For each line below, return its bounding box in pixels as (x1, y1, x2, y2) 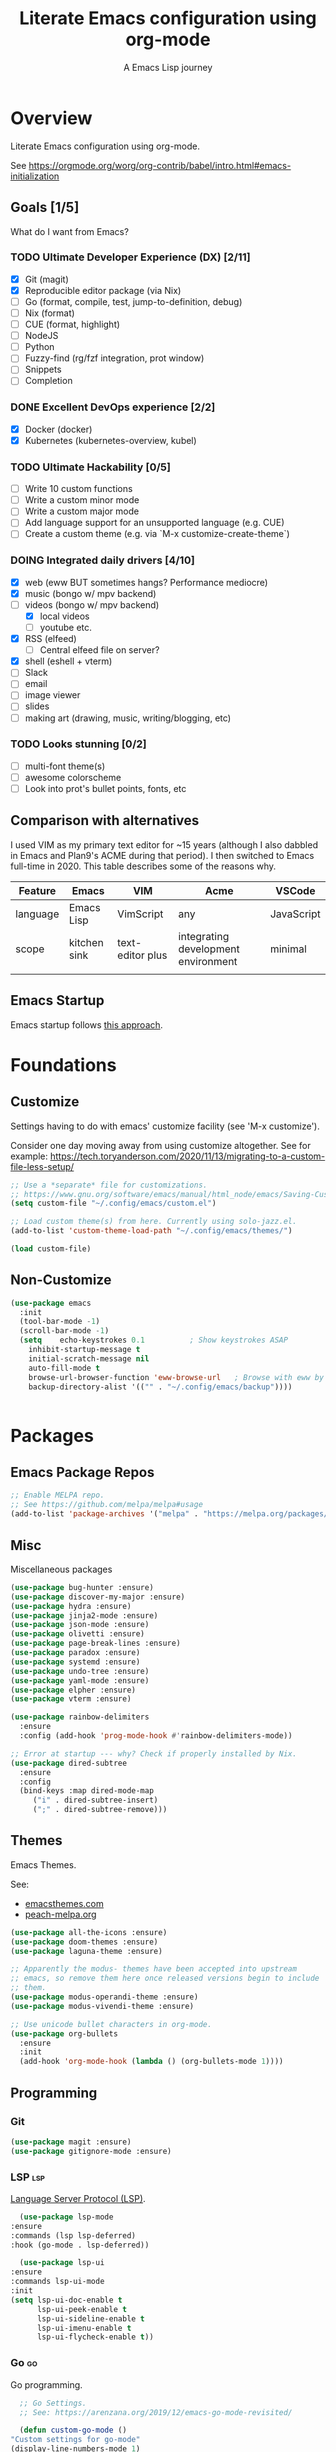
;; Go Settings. (19, 2398, 87, 2408)
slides (24, 700, 50, 712)
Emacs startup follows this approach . (10, 1018, 163, 1031)
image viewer (24, 689, 81, 701)
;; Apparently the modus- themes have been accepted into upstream (10, 1964, 298, 1974)
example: (10, 1150, 48, 1162)
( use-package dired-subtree (10, 1758, 128, 1768)
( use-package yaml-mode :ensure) (10, 1675, 150, 1686)
